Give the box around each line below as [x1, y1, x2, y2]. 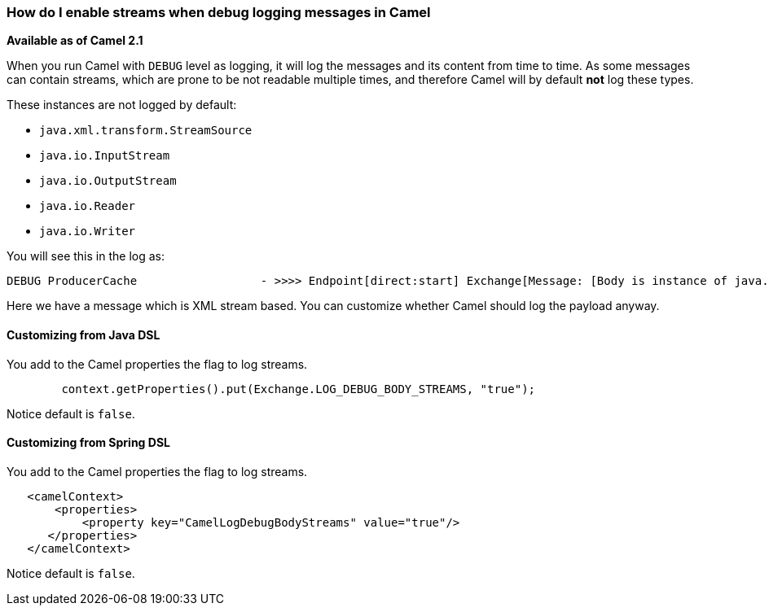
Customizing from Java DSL [7, 327, 160, 342]
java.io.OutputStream [39, 174, 177, 188]
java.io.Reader [39, 199, 136, 213]
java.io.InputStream [39, 149, 170, 163]
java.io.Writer [39, 225, 136, 238]
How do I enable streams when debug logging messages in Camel [7, 4, 431, 20]
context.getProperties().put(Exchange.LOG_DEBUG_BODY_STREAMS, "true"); [61, 382, 536, 396]
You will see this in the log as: [7, 249, 165, 264]
